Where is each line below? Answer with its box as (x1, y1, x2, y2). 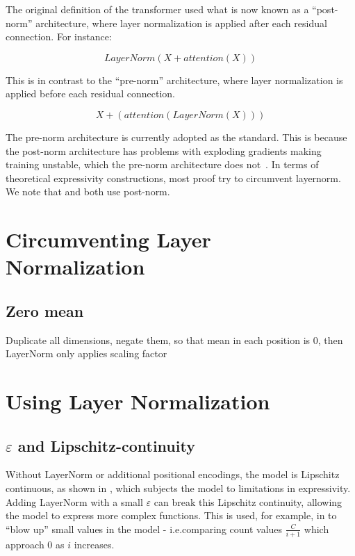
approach (6, 537, 44, 552)
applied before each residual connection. (6, 86, 176, 101)
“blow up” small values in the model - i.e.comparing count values (6, 521, 283, 536)
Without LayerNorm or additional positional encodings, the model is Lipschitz (6, 467, 340, 482)
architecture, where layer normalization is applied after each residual (35, 15, 327, 30)
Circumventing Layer (6, 225, 211, 254)
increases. (74, 537, 115, 552)
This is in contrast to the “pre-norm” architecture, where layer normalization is (6, 72, 343, 87)
